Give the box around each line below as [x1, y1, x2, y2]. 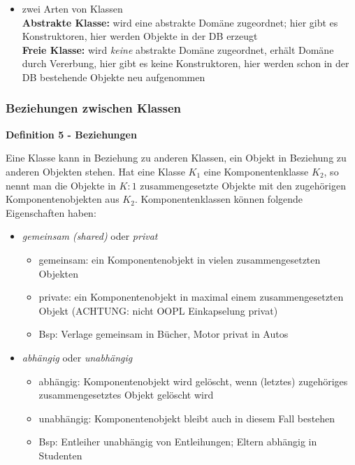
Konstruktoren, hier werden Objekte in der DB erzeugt [22, 29, 258, 43]
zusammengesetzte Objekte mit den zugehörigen [140, 178, 346, 192]
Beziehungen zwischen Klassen [6, 99, 182, 117]
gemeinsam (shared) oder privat [22, 229, 158, 243]
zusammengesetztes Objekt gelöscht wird [38, 387, 214, 402]
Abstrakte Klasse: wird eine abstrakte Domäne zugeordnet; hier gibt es [22, 15, 338, 29]
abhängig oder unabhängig [22, 350, 133, 364]
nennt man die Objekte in [6, 178, 116, 192]
